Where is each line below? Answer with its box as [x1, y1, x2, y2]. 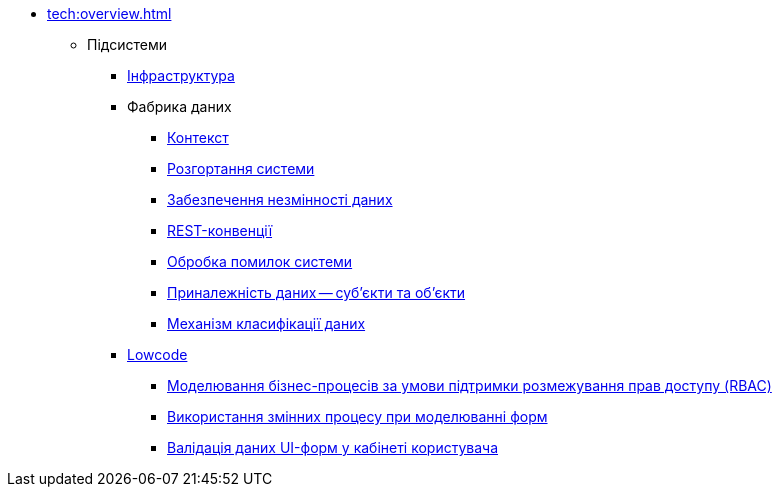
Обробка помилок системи [167, 253, 353, 270]
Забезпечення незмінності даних [167, 191, 393, 208]
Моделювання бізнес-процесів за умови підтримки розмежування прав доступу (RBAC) [167, 377, 772, 394]
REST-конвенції [167, 222, 273, 239]
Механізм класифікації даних [167, 315, 366, 332]
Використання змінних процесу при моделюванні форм [167, 408, 548, 425]
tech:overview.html [47, 5, 172, 22]
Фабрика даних [127, 98, 232, 115]
